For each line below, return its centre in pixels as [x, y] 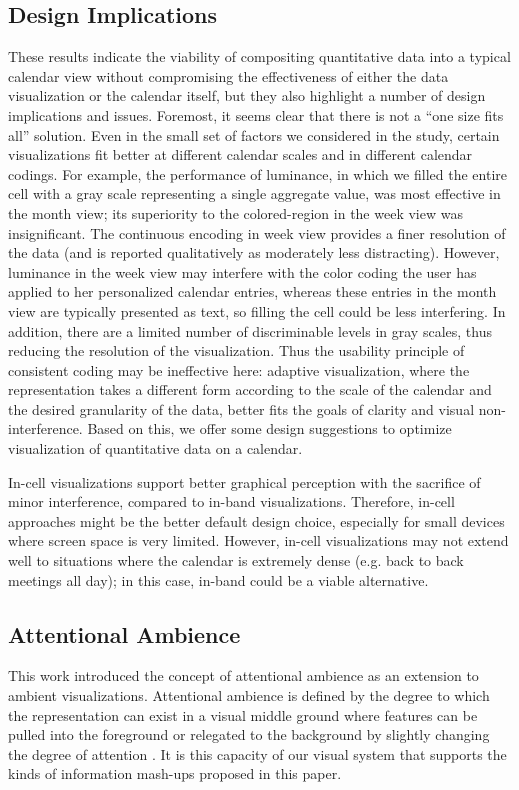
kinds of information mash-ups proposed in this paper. [175, 773]
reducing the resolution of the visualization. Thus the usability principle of [236, 350]
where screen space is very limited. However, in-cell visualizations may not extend [258, 540]
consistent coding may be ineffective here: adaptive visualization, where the [239, 369]
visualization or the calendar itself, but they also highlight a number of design [247, 95]
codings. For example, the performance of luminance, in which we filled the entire [257, 173]
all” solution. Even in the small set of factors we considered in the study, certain [254, 134]
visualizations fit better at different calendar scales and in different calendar [240, 154]
